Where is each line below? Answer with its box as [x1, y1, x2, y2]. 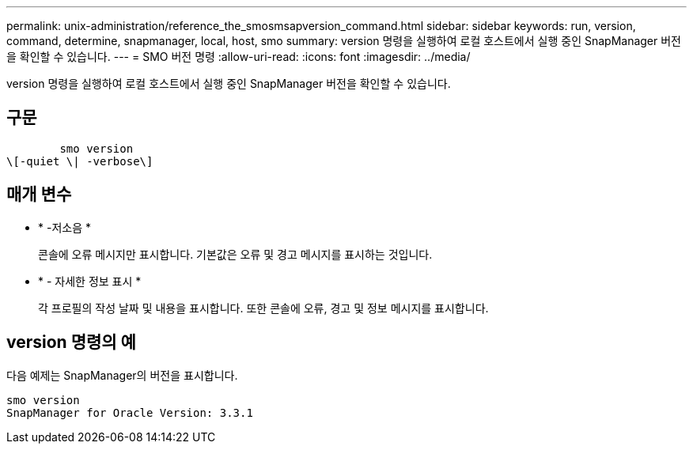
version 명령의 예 [6, 332, 136, 353]
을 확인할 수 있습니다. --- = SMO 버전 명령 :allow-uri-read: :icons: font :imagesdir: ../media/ [6, 50, 471, 63]
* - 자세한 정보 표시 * [38, 274, 142, 288]
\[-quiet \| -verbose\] [6, 154, 153, 168]
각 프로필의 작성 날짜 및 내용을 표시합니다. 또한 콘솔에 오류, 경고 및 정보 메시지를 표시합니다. [38, 301, 489, 315]
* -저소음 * [38, 220, 91, 234]
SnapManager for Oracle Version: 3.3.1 [6, 406, 253, 419]
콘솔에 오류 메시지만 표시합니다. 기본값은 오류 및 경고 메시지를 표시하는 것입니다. [38, 247, 433, 261]
